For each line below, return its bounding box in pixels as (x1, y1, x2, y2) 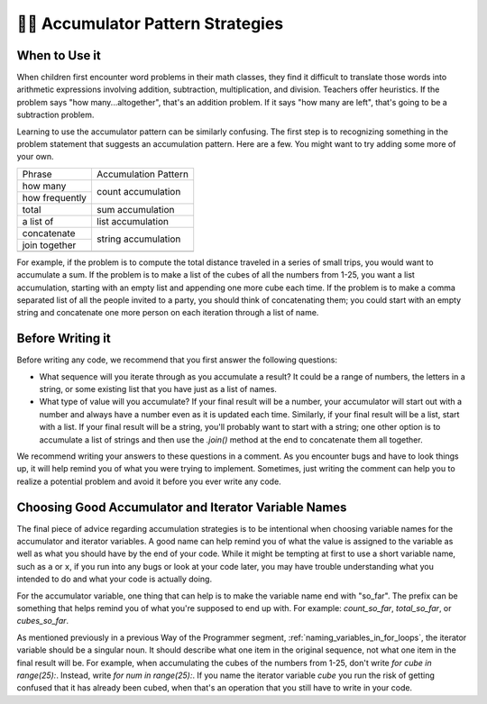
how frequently (22, 191, 87, 204)
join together (22, 239, 77, 251)
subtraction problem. (16, 109, 95, 121)
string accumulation (96, 233, 181, 245)
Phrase (22, 168, 53, 180)
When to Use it (16, 48, 101, 63)
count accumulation (96, 186, 181, 198)
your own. (16, 151, 54, 162)
